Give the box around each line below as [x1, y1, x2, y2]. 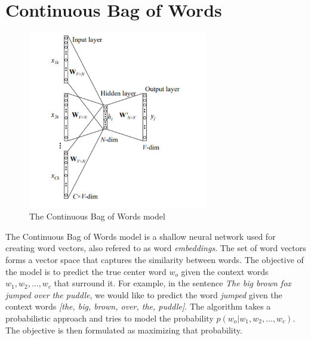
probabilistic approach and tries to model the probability [5, 312, 214, 324]
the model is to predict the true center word [5, 265, 167, 277]
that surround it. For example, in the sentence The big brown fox [54, 277, 291, 289]
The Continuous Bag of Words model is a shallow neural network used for [5, 230, 276, 242]
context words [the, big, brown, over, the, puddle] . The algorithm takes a [5, 300, 271, 313]
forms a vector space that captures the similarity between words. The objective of [5, 254, 304, 266]
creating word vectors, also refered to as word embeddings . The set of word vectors [5, 242, 306, 254]
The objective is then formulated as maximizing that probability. [5, 323, 242, 336]
